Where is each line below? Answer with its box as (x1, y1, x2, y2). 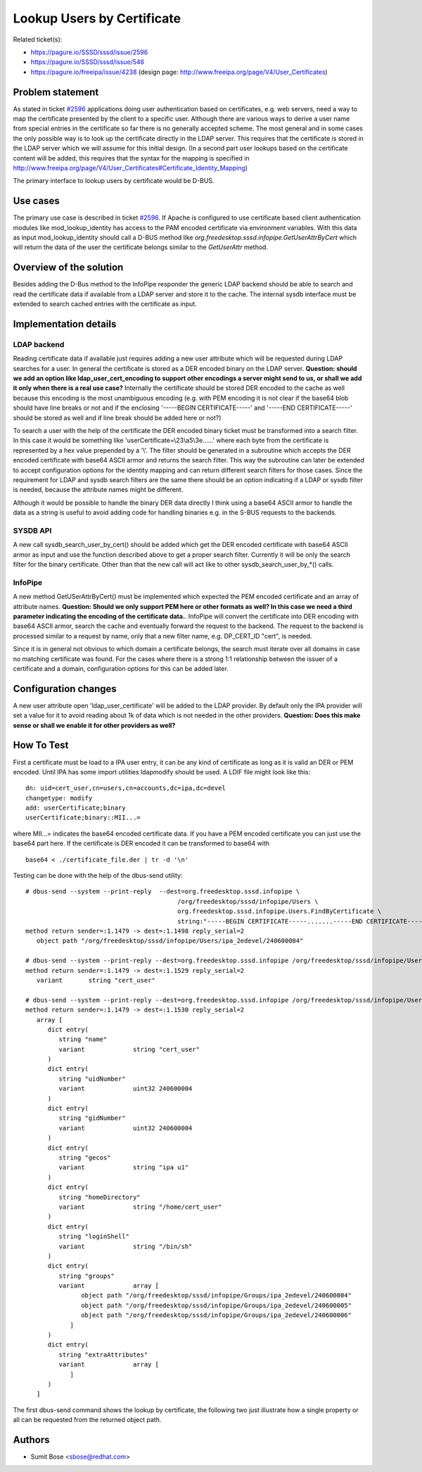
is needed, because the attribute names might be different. (13, 486, 184, 494)
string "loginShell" (58, 1233, 130, 1240)
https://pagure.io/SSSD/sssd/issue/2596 (30, 48, 148, 56)
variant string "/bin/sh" (58, 1243, 193, 1250)
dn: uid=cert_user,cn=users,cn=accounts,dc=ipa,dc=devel (25, 784, 226, 792)
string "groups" (58, 1271, 115, 1280)
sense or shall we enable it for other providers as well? (13, 721, 176, 729)
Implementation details (13, 317, 117, 330)
